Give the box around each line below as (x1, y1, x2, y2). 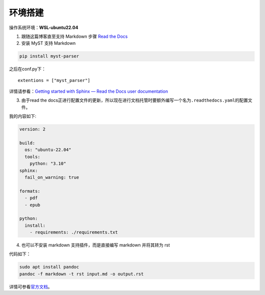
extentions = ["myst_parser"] (18, 78, 91, 83)
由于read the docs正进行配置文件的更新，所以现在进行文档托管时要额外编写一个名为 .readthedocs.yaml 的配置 (21, 97, 248, 103)
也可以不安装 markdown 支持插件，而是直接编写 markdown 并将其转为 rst (21, 242, 170, 248)
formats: (19, 188, 41, 194)
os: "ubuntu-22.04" (25, 147, 72, 153)
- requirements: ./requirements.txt (29, 230, 118, 235)
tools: (25, 154, 41, 160)
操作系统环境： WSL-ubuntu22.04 (9, 25, 79, 30)
